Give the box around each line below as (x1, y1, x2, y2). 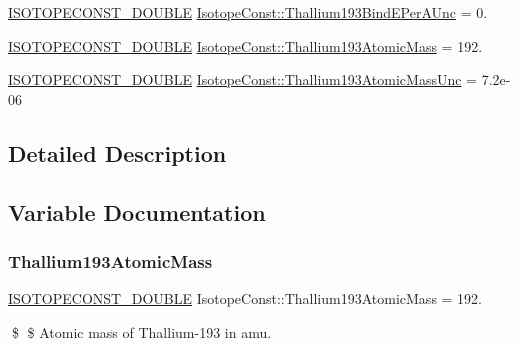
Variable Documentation (8, 196, 266, 227)
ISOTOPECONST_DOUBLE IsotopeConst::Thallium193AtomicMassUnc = (8, 69, 477, 90)
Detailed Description (8, 137, 227, 168)
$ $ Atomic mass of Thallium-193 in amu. (11, 321, 272, 342)
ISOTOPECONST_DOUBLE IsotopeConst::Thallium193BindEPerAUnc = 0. (8, 2, 488, 22)
